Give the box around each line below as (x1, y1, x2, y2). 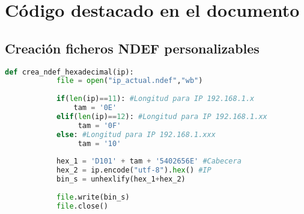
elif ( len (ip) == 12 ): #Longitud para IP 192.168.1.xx (56, 112, 267, 121)
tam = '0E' (73, 103, 117, 112)
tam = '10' (78, 139, 121, 148)
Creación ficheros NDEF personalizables (5, 38, 260, 57)
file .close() (56, 201, 108, 210)
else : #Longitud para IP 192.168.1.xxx (56, 130, 216, 139)
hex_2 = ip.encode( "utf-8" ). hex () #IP (56, 166, 211, 175)
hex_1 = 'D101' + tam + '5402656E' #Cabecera (56, 157, 242, 166)
